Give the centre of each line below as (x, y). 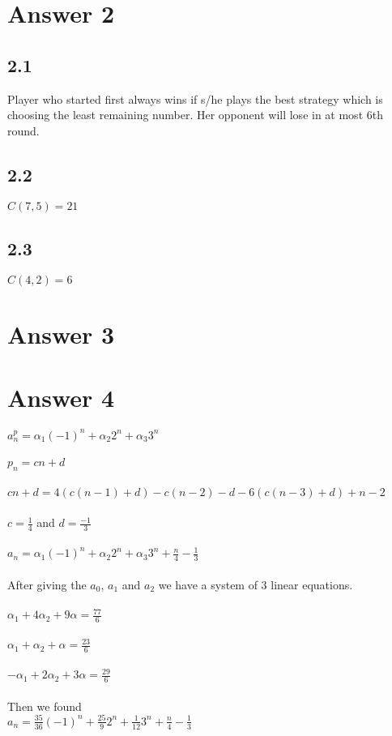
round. (23, 130)
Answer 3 (61, 334)
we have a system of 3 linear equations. (256, 584)
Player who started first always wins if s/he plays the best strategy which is (195, 98)
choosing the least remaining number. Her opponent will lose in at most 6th (195, 115)
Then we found (45, 706)
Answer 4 (61, 398)
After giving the (47, 584)
